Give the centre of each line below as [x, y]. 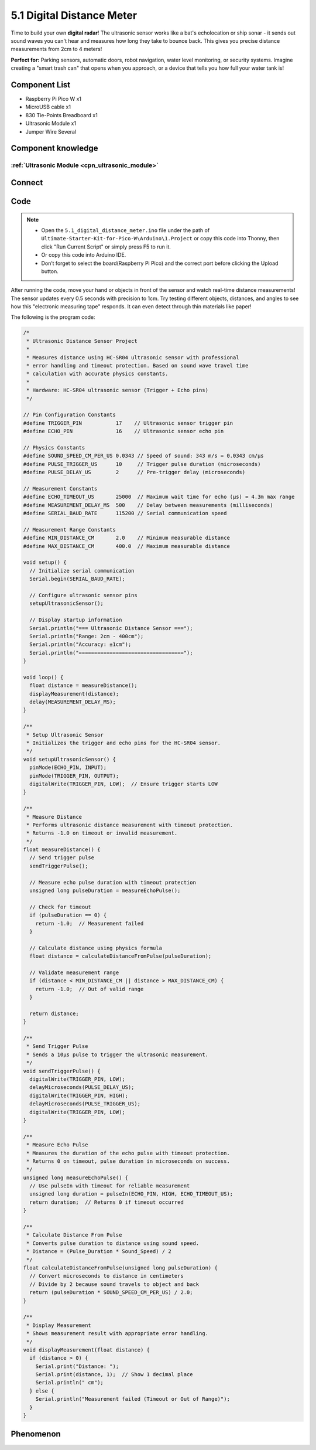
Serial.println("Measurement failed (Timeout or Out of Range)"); [133, 1399]
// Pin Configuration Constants [70, 415]
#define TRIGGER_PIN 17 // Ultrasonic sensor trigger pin [128, 423]
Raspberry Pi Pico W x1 [54, 99]
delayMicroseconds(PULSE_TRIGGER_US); [85, 1104]
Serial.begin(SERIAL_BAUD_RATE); [77, 579]
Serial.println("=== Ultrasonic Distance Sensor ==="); [111, 628]
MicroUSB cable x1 [48, 107]
